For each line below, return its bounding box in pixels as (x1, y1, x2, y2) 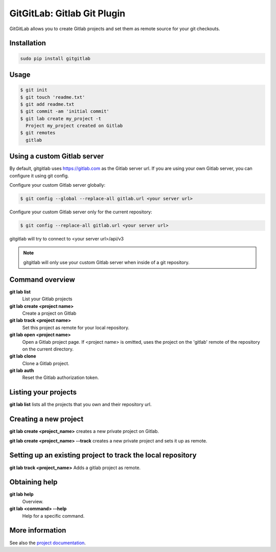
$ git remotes (20, 130, 56, 136)
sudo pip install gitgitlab (20, 55, 90, 61)
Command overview (9, 275, 75, 284)
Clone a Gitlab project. (22, 360, 70, 366)
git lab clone (9, 353, 36, 359)
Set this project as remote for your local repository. (22, 324, 130, 330)
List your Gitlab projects (22, 296, 73, 302)
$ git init (20, 87, 48, 93)
